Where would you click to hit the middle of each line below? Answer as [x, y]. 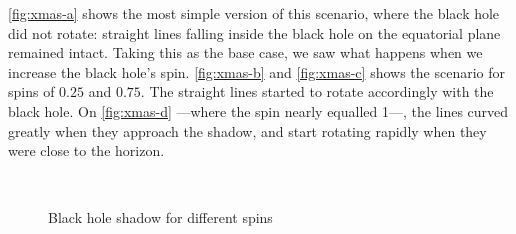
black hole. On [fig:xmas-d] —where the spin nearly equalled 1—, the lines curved [258, 110]
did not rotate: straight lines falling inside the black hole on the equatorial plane [254, 32]
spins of [31, 91]
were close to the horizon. [86, 150]
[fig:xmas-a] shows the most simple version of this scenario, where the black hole [254, 13]
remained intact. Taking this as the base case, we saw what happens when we [245, 52]
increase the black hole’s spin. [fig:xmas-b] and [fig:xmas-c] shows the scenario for [256, 71]
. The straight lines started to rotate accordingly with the [317, 91]
